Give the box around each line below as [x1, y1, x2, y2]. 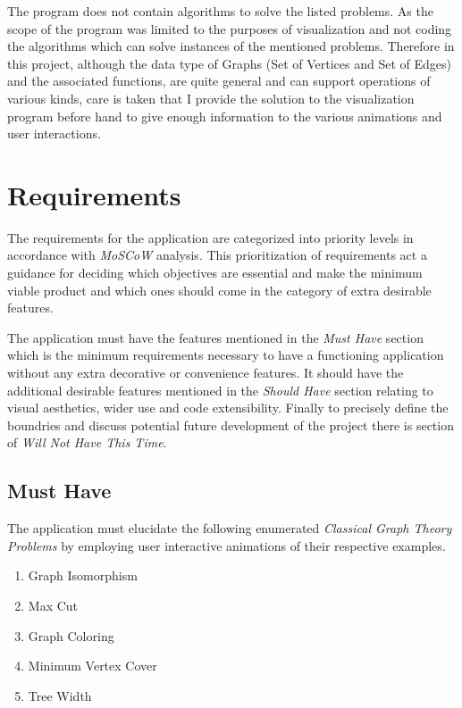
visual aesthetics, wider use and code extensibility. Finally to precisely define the [7, 398, 449, 417]
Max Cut [28, 596, 79, 614]
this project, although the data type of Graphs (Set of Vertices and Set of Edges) [7, 54, 451, 72]
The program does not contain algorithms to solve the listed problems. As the [7, 2, 433, 20]
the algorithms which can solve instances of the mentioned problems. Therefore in [7, 37, 455, 55]
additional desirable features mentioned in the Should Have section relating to [7, 380, 433, 399]
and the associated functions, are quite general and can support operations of [7, 71, 431, 90]
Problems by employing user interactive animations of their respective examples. [7, 536, 446, 554]
